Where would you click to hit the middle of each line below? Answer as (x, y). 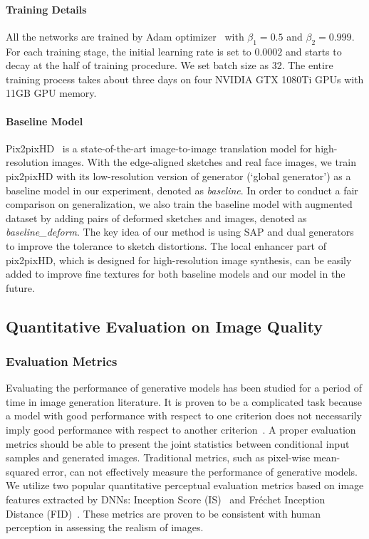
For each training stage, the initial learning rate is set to (129, 51)
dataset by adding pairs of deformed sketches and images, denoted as (156, 218)
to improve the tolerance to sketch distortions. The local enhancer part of (166, 245)
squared (23, 471)
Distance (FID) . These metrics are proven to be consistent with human (163, 513)
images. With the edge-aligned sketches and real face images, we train (204, 162)
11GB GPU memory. (51, 93)
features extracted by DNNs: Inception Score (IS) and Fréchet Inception (166, 499)
